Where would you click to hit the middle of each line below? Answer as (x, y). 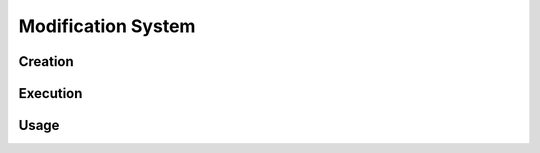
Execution (50, 93)
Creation (46, 61)
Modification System (107, 26)
